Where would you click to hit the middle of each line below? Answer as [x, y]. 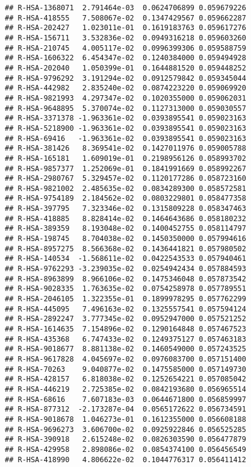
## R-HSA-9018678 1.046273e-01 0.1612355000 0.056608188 [125, 419]
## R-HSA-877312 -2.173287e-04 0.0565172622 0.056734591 [125, 409]
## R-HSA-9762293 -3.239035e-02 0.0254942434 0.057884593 [125, 269]
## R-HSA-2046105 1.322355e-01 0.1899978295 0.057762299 [125, 299]
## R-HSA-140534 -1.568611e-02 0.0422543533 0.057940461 [125, 259]
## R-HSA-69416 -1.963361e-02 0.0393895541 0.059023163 [125, 138]
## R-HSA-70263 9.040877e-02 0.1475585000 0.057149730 [125, 369]
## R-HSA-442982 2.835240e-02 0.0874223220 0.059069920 [125, 88]
